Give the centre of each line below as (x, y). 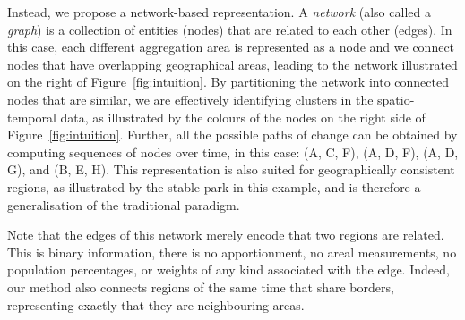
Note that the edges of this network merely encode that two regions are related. (226, 235)
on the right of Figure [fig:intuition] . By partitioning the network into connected (228, 82)
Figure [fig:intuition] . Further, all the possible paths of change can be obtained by (232, 135)
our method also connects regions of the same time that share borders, (201, 286)
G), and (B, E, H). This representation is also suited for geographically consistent (231, 169)
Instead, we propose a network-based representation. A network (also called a (219, 12)
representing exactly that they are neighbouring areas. (156, 304)
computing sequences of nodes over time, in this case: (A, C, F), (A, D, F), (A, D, (233, 152)
